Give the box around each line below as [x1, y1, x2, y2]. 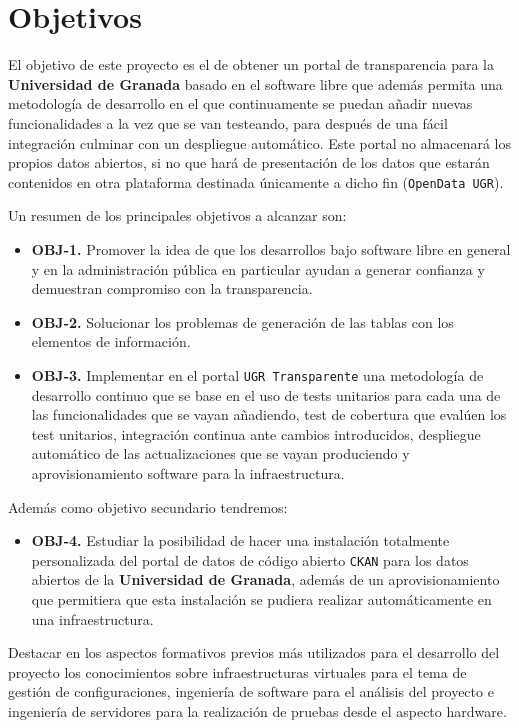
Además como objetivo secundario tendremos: [8, 496, 288, 517]
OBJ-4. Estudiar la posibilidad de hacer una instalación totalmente [31, 530, 450, 551]
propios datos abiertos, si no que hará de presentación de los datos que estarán [8, 152, 490, 173]
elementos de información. [31, 331, 191, 352]
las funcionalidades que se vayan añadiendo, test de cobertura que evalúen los [31, 404, 507, 425]
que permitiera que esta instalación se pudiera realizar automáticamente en [31, 588, 492, 609]
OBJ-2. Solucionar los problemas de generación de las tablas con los [31, 311, 454, 332]
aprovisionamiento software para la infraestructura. [31, 462, 345, 483]
